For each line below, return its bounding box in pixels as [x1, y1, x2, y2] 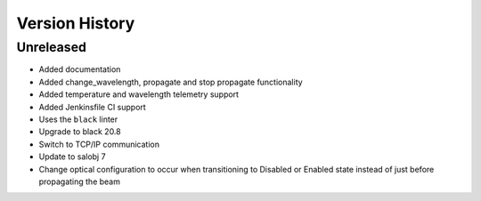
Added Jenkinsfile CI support [38, 101, 146, 112]
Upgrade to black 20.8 [38, 126, 121, 137]
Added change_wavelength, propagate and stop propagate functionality [38, 76, 303, 87]
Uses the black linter [38, 114, 118, 125]
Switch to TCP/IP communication [38, 139, 160, 149]
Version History [16, 13, 135, 33]
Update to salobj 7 [38, 151, 106, 162]
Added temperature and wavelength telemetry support [38, 89, 240, 100]
